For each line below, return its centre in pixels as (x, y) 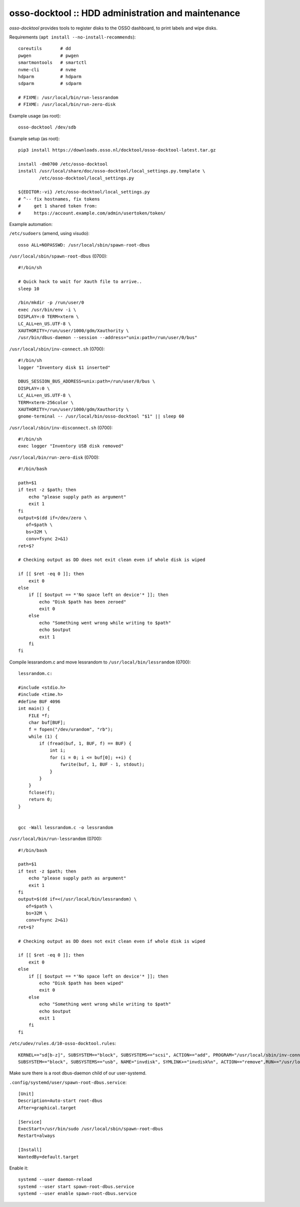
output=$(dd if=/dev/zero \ (52, 518)
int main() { (34, 708)
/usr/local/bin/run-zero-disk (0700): (54, 457)
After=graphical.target (47, 1108)
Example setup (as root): (34, 138)
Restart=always (37, 1136)
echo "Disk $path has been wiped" (81, 983)
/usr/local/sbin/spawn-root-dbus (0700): (58, 256)
